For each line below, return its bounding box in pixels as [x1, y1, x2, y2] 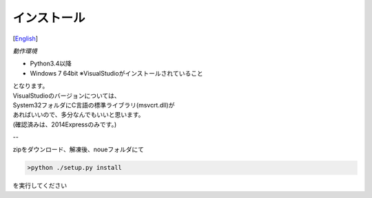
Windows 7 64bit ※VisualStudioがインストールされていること [30, 69, 203, 77]
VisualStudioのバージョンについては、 [12, 91, 121, 100]
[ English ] [12, 34, 38, 43]
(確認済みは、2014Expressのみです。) [12, 120, 117, 129]
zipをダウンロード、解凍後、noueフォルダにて [12, 145, 145, 154]
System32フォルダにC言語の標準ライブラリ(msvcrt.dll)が [12, 100, 175, 109]
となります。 [12, 82, 49, 90]
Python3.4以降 [30, 59, 72, 68]
